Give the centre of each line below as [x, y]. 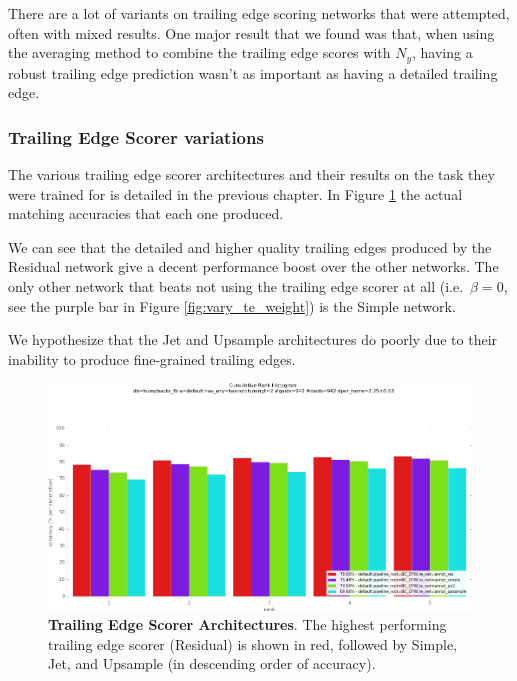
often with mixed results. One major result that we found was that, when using [251, 32]
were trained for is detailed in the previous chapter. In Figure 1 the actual [235, 193]
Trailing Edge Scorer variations [136, 136]
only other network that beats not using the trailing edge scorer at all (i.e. [236, 286]
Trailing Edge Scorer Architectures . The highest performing [247, 624]
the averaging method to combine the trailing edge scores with [199, 52]
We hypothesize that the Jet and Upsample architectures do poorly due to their [253, 339]
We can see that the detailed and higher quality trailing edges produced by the [250, 246]
